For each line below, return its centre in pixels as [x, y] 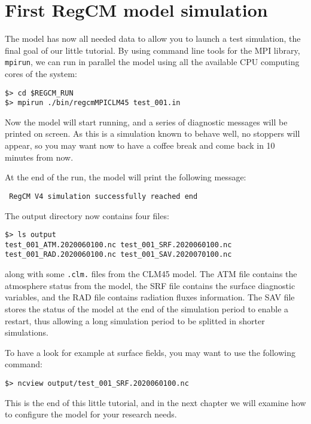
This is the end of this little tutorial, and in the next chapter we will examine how [155, 402]
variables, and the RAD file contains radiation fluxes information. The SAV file [150, 297]
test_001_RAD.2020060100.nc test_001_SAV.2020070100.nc [118, 255]
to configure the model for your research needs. [91, 414]
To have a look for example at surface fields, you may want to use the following [150, 352]
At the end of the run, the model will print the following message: [126, 177]
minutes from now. [39, 157]
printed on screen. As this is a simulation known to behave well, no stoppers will [153, 133]
